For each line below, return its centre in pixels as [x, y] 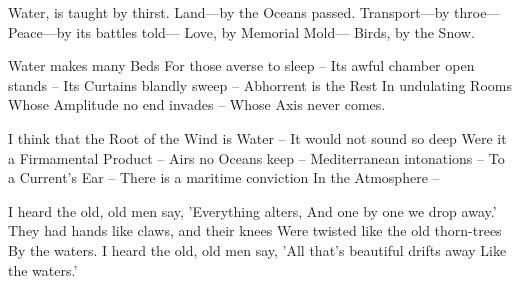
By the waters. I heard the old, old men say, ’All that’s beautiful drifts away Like [257, 249]
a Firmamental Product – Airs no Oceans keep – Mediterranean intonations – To [256, 157]
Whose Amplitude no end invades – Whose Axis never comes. [197, 104]
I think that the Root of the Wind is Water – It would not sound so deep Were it [257, 137]
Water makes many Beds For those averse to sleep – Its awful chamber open [241, 65]
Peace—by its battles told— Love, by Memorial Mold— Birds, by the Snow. [241, 31]
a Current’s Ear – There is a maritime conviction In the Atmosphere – [224, 177]
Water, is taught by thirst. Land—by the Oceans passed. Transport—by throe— [254, 12]
